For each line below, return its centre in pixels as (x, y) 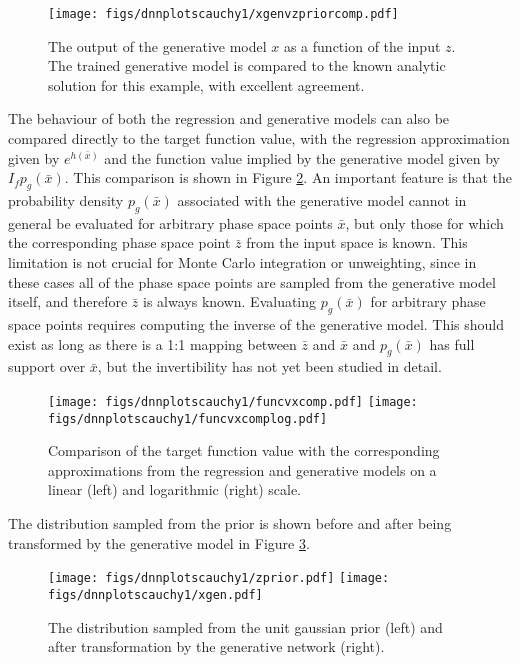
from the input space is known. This (357, 242)
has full (452, 343)
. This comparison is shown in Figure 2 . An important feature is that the (288, 177)
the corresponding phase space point (119, 242)
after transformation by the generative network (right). (216, 646)
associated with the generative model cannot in (322, 200)
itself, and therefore (68, 301)
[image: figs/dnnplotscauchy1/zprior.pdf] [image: (219, 578)
